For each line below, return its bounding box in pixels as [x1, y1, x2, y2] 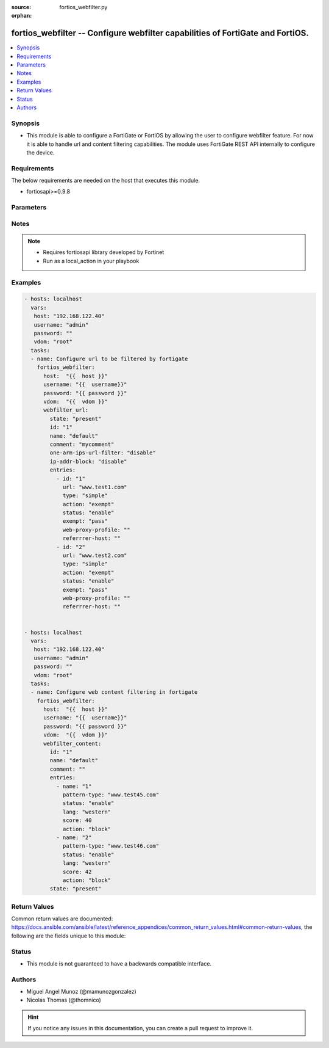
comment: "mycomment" [49, 440, 115, 448]
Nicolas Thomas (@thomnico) [26, 996, 102, 1004]
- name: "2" [55, 834, 92, 841]
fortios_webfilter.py [59, 4, 108, 10]
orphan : [11, 12, 32, 20]
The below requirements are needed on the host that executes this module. [11, 177, 200, 184]
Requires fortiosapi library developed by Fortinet [43, 249, 164, 256]
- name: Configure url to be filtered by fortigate [30, 355, 188, 363]
